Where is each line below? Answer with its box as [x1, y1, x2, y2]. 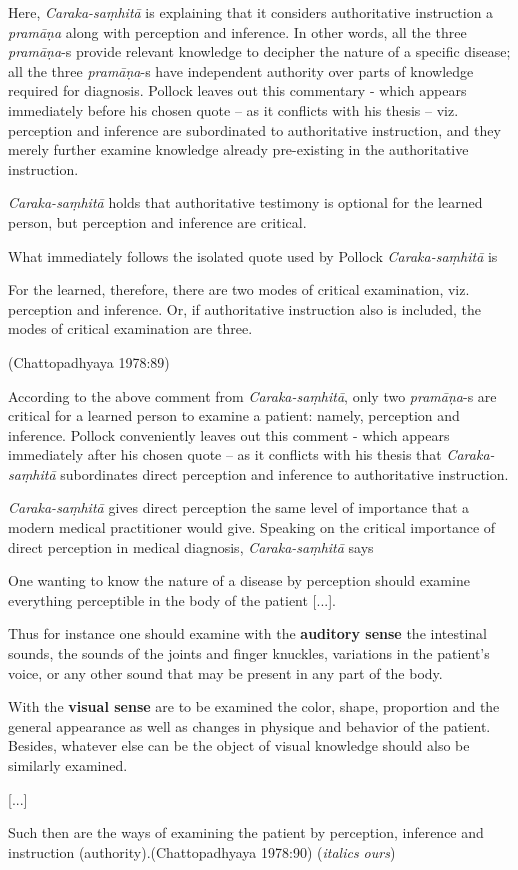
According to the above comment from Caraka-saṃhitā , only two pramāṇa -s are [8, 385, 497, 406]
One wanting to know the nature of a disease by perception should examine [8, 570, 470, 591]
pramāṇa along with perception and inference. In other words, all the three [8, 21, 467, 42]
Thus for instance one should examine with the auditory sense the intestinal [8, 623, 487, 644]
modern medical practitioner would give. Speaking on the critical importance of [8, 517, 496, 538]
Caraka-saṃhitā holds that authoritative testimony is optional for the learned [8, 192, 483, 213]
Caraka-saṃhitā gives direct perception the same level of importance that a [8, 497, 470, 518]
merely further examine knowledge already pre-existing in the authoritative [8, 139, 469, 160]
